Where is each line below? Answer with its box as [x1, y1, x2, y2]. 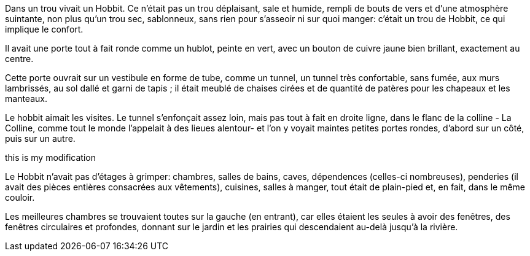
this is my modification [5, 152, 96, 163]
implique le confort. [5, 24, 84, 34]
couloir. [5, 192, 35, 203]
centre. [5, 53, 34, 64]
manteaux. [5, 93, 47, 104]
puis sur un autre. [5, 133, 76, 144]
